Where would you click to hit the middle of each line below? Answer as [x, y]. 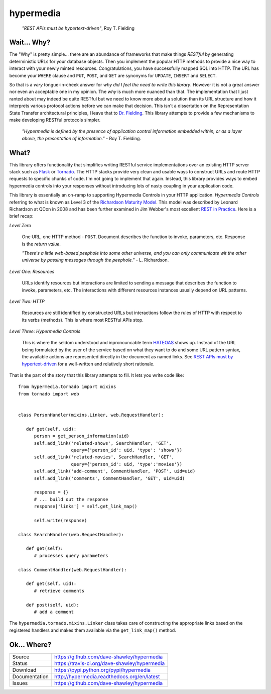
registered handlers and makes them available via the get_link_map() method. [93, 630]
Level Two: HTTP [27, 301]
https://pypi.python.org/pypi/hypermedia [102, 670]
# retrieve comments [59, 591]
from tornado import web [49, 394]
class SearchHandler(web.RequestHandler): [71, 534]
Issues [20, 683]
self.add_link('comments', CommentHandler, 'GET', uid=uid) [109, 478]
